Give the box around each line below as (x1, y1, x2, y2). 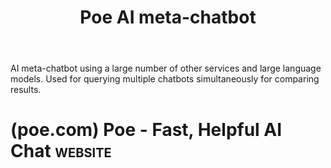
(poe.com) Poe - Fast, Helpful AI (10, 119, 283, 141)
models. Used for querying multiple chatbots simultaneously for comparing (10, 73, 320, 85)
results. (10, 84, 42, 96)
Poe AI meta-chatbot (79, 6, 257, 29)
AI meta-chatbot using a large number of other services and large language (10, 62, 322, 75)
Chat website (10, 140, 112, 163)
